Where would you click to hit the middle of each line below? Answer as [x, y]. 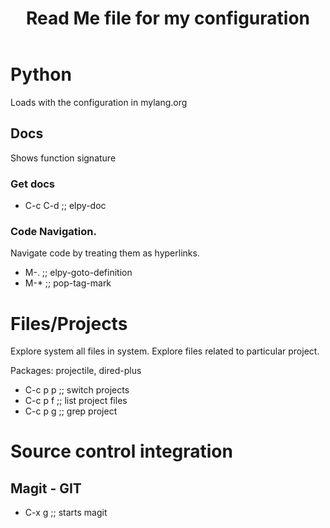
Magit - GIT [46, 488]
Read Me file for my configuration [168, 18]
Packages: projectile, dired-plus [76, 371]
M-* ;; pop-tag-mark [68, 283]
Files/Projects [69, 323]
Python [41, 74]
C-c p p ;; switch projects [77, 390]
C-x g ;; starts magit [66, 513]
